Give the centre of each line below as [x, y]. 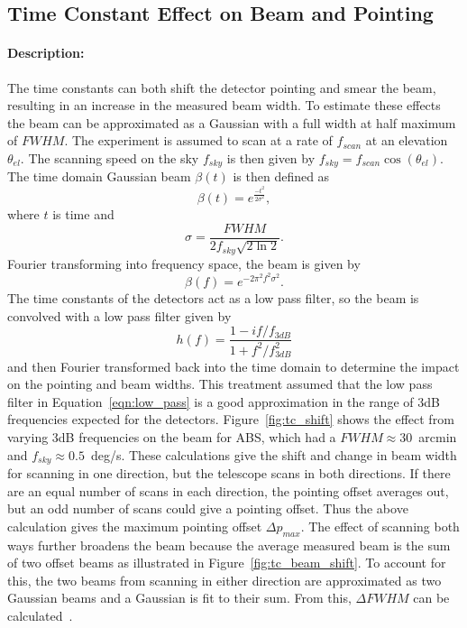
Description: [46, 53]
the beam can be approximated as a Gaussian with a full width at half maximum [232, 122]
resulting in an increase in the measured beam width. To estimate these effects [224, 105]
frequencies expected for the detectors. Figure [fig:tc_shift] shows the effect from [231, 419]
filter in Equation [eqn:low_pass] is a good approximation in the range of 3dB [224, 401]
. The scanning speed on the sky [110, 157]
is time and [83, 214]
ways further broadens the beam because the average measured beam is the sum [229, 545]
